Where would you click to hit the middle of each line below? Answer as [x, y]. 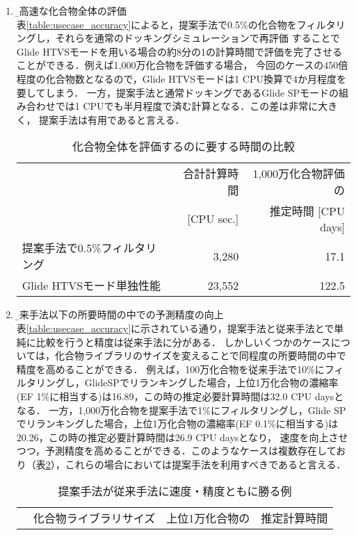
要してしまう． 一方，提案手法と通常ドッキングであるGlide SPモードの [178, 92]
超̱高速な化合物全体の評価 [71, 10]
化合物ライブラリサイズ [94, 518]
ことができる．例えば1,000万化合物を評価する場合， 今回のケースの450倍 [182, 65]
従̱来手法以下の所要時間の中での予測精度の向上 [120, 314]
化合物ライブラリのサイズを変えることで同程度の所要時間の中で [201, 355]
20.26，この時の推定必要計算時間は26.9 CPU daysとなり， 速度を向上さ [177, 437]
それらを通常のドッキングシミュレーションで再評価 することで [198, 38]
